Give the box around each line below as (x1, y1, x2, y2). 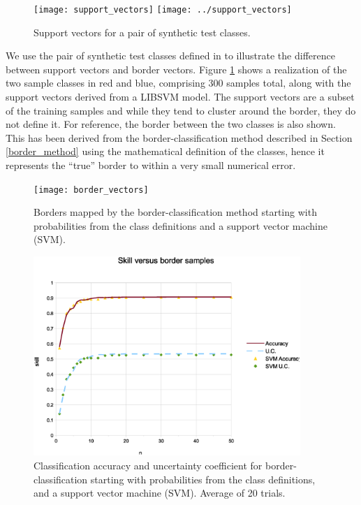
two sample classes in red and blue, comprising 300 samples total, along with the (6, 75, 351, 90)
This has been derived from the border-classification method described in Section (6, 130, 353, 145)
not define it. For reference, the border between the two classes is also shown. (6, 117, 336, 131)
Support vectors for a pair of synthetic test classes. (34, 24, 251, 39)
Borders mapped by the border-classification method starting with (34, 205, 317, 219)
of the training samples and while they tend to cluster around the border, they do (6, 103, 356, 117)
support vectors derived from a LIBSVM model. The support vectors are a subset (6, 89, 355, 104)
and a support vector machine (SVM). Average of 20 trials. (34, 485, 286, 500)
